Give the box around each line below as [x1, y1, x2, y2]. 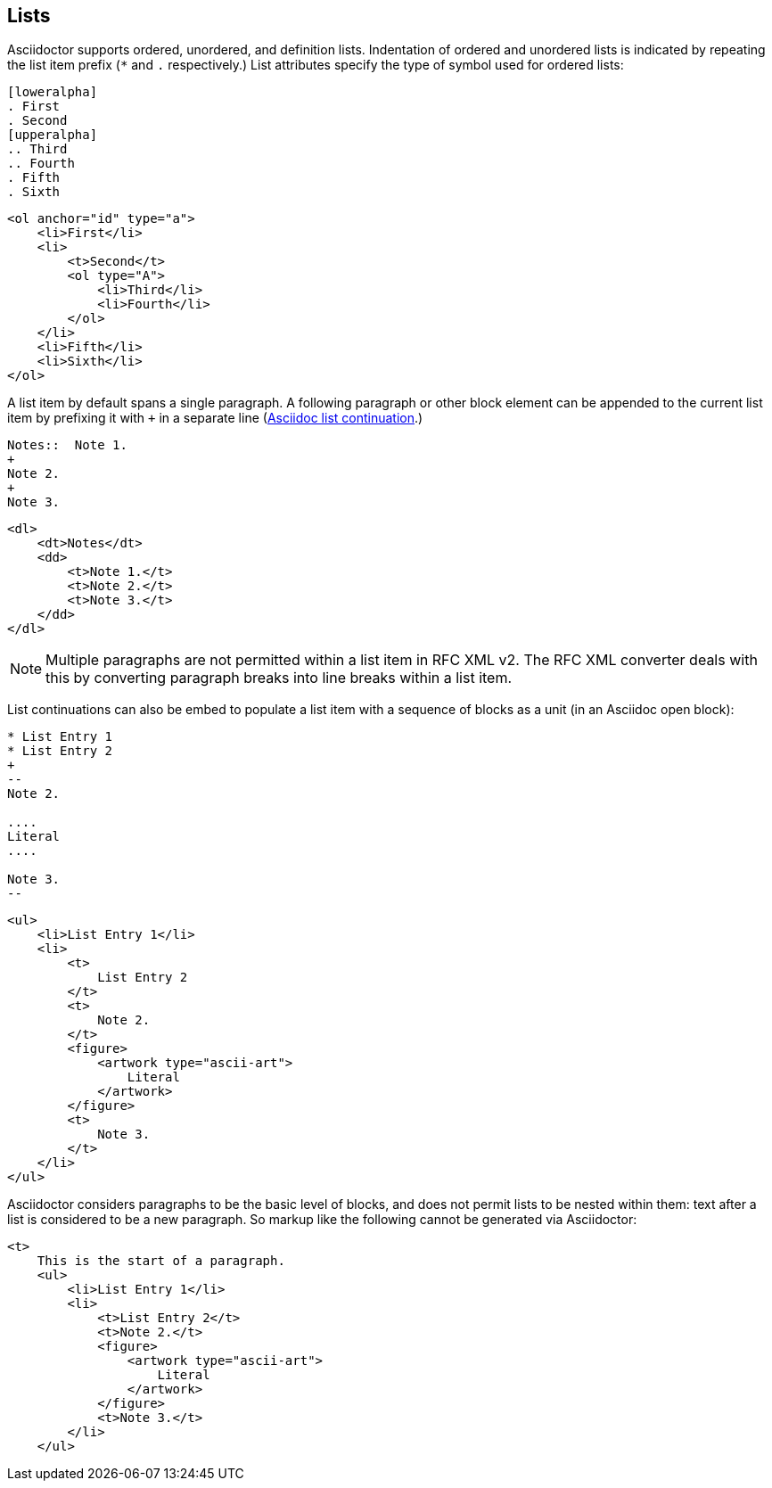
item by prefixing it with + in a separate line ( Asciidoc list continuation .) [7, 410, 423, 426]
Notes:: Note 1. [7, 438, 127, 453]
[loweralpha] [7, 85, 98, 100]
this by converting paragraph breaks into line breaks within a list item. [45, 669, 513, 687]
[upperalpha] [7, 127, 98, 143]
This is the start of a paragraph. [37, 1254, 285, 1269]
